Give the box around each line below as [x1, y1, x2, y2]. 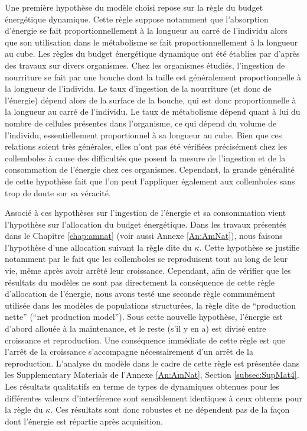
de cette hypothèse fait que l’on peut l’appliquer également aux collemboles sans [5, 174, 295, 187]
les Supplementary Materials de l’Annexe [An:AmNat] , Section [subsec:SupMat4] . [5, 368, 299, 381]
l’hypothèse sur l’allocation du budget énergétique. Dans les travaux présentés [5, 218, 286, 230]
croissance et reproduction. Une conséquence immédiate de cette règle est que [5, 333, 285, 346]
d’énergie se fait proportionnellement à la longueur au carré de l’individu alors [5, 24, 288, 37]
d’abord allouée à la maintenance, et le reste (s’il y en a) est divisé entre [5, 322, 266, 335]
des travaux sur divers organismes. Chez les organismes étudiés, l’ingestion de [5, 59, 285, 71]
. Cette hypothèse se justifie [199, 241, 300, 253]
